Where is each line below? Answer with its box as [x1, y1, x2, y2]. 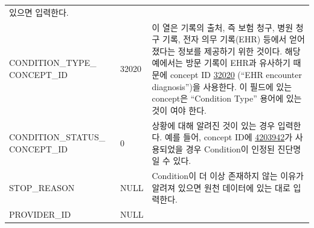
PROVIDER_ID [9, 208, 71, 221]
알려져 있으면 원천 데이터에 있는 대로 [152, 181, 290, 194]
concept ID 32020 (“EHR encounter [170, 68, 302, 80]
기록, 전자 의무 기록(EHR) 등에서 [162, 33, 287, 45]
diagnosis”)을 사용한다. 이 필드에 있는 [152, 80, 292, 93]
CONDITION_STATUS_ [9, 131, 106, 143]
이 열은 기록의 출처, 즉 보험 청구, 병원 [152, 21, 293, 33]
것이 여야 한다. [152, 103, 207, 116]
